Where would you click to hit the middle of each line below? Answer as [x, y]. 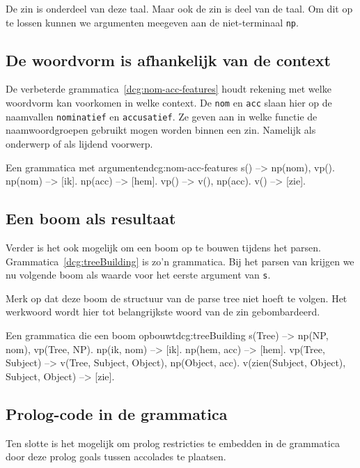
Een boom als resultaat [91, 218]
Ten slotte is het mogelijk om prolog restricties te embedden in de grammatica [173, 443]
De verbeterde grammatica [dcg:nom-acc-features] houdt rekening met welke [169, 89]
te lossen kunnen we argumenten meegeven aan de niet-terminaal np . [152, 22]
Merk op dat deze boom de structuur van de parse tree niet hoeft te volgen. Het [177, 298]
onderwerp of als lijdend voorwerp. [79, 143]
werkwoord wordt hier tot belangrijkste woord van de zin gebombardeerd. [163, 312]
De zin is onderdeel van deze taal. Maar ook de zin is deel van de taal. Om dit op [179, 8]
